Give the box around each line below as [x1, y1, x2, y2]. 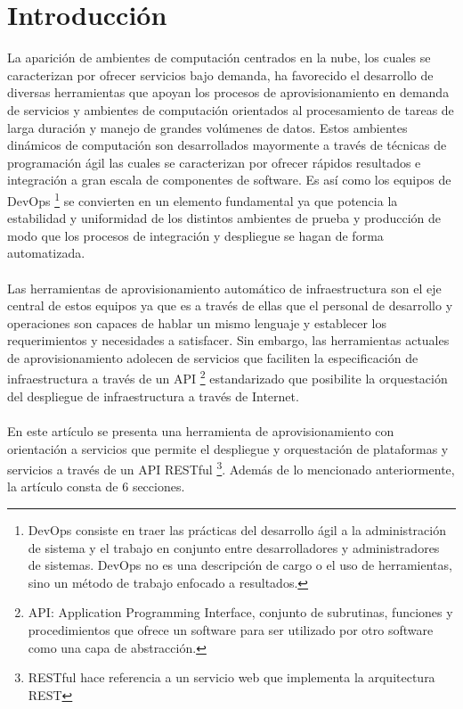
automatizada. [7, 243, 85, 262]
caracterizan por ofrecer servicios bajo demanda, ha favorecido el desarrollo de [7, 65, 434, 84]
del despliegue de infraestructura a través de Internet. [7, 386, 299, 405]
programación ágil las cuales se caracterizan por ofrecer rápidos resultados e [7, 153, 421, 171]
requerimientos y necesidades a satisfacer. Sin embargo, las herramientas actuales [7, 331, 450, 350]
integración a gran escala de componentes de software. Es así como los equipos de [7, 170, 451, 189]
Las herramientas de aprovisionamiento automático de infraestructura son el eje [7, 278, 442, 297]
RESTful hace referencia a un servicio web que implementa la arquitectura [28, 668, 435, 687]
